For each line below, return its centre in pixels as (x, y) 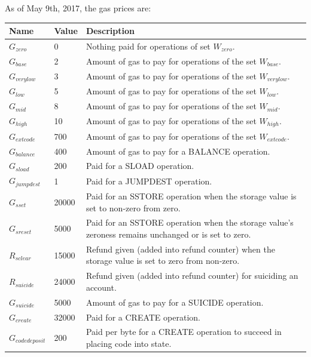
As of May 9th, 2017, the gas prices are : (78, 8)
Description (110, 31)
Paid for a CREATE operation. (143, 317)
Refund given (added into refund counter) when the (180, 249)
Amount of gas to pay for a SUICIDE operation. (175, 302)
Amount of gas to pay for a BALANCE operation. (178, 151)
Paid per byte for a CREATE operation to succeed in (184, 332)
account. (101, 287)
